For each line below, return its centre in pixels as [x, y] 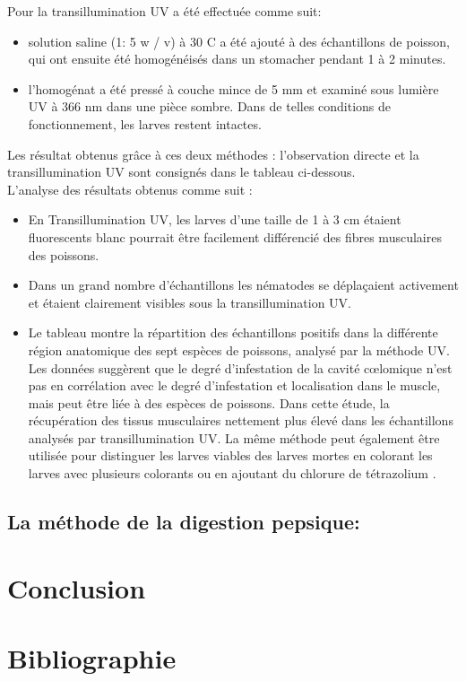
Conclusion [77, 587]
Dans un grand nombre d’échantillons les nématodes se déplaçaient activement [243, 285]
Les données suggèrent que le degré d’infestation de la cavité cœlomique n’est [240, 367]
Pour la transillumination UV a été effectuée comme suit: [164, 11]
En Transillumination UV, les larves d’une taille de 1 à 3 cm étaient [215, 219]
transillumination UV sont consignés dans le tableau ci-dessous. [181, 172]
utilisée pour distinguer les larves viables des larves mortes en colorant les [230, 455]
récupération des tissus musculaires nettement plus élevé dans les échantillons [241, 420]
